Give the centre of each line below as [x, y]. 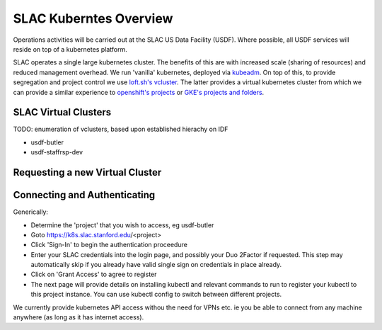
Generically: [31, 212]
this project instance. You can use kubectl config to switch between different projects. [156, 295]
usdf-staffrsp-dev [57, 152]
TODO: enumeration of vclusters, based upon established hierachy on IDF [121, 129]
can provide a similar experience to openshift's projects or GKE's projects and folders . [139, 92]
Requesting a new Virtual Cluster [87, 172]
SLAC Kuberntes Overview [93, 18]
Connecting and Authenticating [84, 195]
